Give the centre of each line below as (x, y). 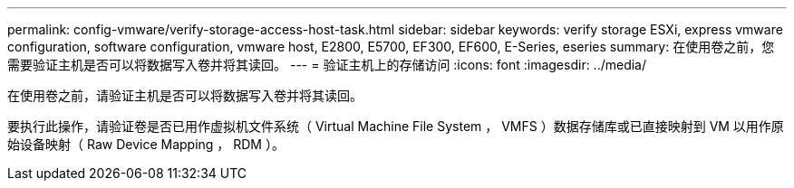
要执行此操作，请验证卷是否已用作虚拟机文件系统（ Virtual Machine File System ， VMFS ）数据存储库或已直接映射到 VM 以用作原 (396, 126)
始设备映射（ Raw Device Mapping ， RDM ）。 (146, 144)
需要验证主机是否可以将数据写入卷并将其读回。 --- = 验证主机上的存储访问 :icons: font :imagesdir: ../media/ (327, 65)
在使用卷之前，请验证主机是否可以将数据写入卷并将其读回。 (185, 95)
